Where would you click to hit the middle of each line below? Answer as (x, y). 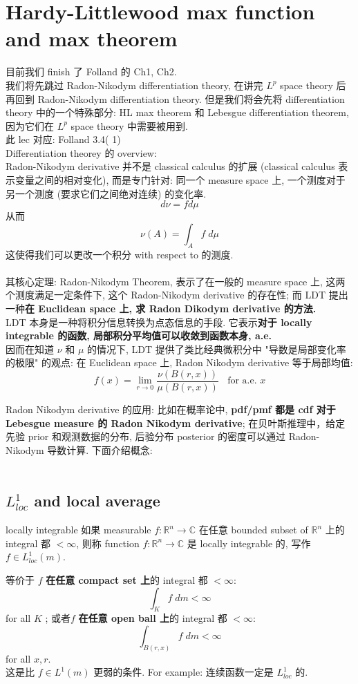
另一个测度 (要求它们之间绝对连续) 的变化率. (106, 193)
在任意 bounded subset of (253, 530)
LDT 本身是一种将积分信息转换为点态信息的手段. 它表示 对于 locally (159, 322)
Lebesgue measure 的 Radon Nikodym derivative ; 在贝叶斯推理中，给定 (176, 422)
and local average (97, 501)
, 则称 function (108, 543)
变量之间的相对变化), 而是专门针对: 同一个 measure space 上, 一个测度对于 (180, 180)
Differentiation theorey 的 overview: (81, 152)
